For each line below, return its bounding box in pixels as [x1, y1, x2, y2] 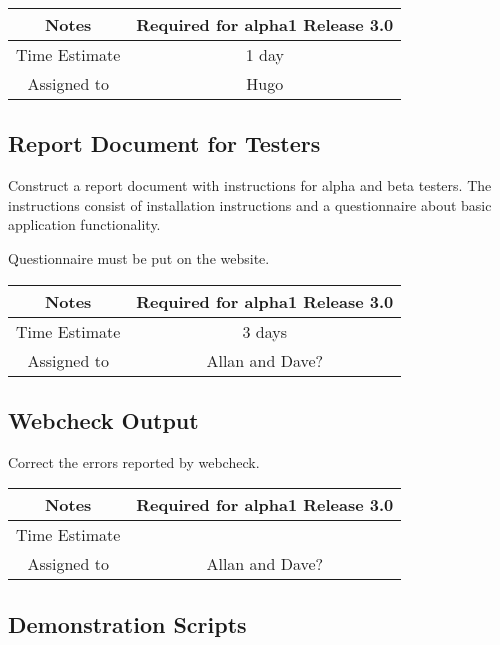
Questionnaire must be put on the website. [8, 247, 270, 268]
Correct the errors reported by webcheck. [8, 451, 260, 472]
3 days [242, 319, 288, 343]
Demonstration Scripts [8, 608, 247, 639]
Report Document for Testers [8, 128, 321, 159]
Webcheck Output [8, 404, 199, 435]
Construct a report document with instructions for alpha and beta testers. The [8, 175, 492, 196]
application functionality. [8, 214, 161, 235]
